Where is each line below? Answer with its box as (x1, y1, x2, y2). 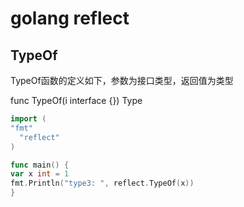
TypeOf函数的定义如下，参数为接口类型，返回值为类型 (10, 75, 234, 86)
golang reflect (10, 7, 130, 30)
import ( (10, 114, 47, 124)
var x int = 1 (10, 169, 70, 179)
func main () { (10, 160, 70, 170)
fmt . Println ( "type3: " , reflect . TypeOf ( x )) (10, 178, 195, 189)
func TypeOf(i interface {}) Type (10, 95, 143, 106)
